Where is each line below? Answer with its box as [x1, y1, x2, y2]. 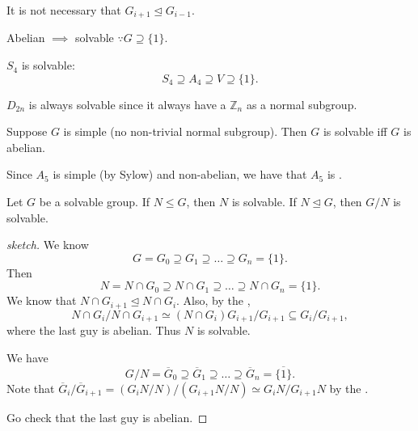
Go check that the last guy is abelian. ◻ [6, 408, 208, 425]
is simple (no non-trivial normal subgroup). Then [63, 123, 307, 140]
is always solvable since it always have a [28, 95, 226, 112]
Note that [6, 379, 55, 396]
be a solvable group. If [39, 193, 150, 210]
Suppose [6, 123, 48, 140]
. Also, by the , [176, 292, 251, 309]
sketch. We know [6, 236, 89, 253]
